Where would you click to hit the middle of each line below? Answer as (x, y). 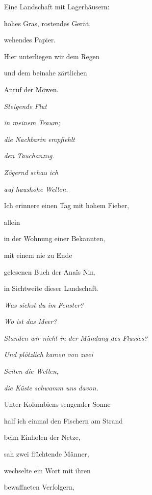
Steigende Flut (25, 106)
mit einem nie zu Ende (38, 255)
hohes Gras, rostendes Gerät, (48, 23)
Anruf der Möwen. (31, 89)
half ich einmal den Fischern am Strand (63, 420)
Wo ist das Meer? (30, 321)
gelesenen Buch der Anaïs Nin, (50, 271)
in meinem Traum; (32, 123)
